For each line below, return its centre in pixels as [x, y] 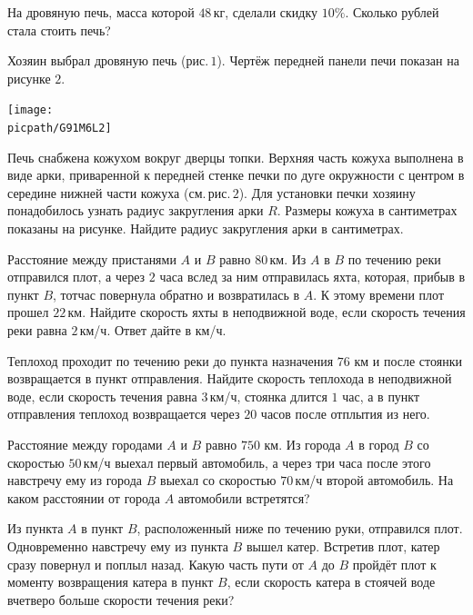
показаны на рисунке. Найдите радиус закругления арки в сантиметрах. [206, 228]
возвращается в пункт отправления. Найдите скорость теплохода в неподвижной [230, 378]
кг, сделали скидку [266, 12]
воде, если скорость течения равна [102, 396]
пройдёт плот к [394, 564]
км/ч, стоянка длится [268, 396]
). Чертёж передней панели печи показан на [338, 60]
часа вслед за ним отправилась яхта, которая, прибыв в [312, 277]
